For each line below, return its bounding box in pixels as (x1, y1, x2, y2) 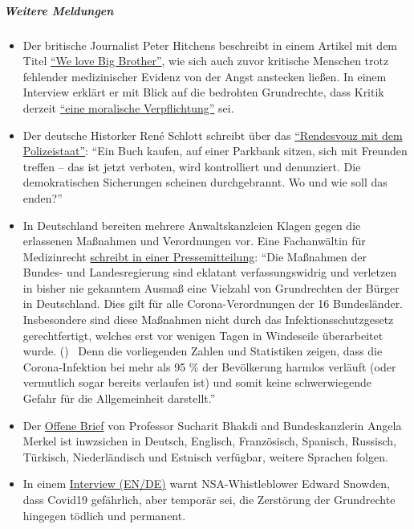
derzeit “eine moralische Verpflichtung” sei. (22, 99, 234, 116)
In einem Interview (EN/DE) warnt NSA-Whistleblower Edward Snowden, (22, 475, 391, 492)
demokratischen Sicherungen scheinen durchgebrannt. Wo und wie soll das (22, 174, 388, 191)
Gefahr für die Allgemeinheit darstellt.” (22, 390, 216, 407)
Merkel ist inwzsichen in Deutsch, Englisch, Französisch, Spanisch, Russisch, (22, 433, 396, 449)
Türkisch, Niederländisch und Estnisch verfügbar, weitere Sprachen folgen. (22, 448, 388, 465)
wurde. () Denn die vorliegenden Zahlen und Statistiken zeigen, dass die (22, 342, 383, 359)
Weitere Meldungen (4, 2, 114, 18)
